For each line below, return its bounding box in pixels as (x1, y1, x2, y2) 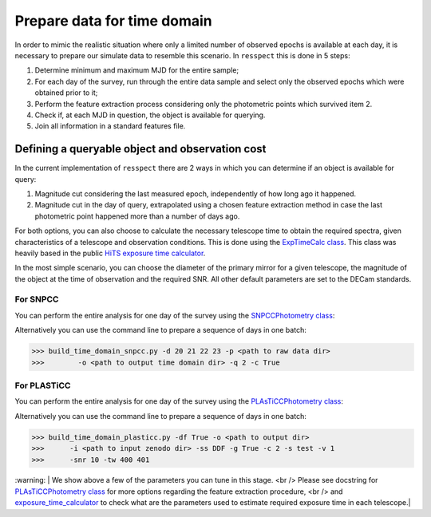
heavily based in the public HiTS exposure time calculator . (14, 248, 206, 258)
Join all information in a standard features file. (34, 121, 186, 131)
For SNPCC (14, 294, 59, 305)
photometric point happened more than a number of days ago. (34, 211, 240, 221)
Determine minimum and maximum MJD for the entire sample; (34, 65, 239, 75)
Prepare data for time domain (14, 12, 213, 30)
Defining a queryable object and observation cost (14, 142, 267, 156)
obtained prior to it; (34, 88, 98, 97)
